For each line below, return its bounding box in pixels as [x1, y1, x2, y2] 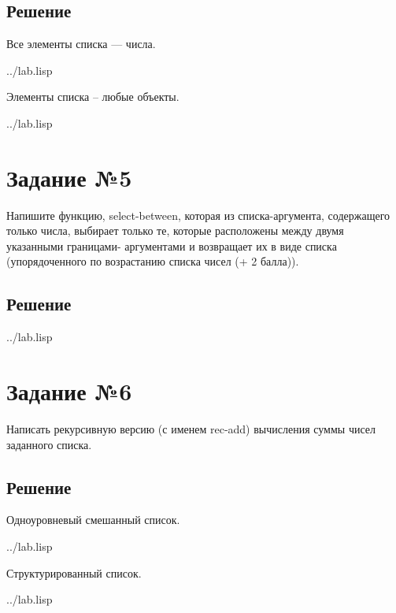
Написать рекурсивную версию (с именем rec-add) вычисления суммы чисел [6, 421, 376, 437]
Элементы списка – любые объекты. [6, 88, 179, 105]
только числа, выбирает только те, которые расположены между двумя [6, 222, 344, 239]
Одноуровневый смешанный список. [6, 511, 180, 528]
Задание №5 [6, 161, 132, 193]
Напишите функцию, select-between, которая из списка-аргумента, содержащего [6, 206, 390, 223]
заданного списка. [6, 436, 92, 452]
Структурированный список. [6, 564, 142, 581]
